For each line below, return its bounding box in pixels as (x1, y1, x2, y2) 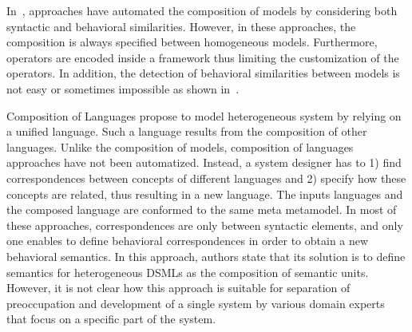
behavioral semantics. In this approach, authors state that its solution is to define (6, 247, 406, 264)
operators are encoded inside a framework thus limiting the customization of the (6, 49, 399, 65)
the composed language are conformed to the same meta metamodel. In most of (6, 201, 397, 218)
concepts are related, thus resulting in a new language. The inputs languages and (6, 185, 403, 202)
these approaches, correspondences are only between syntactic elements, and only (6, 216, 403, 233)
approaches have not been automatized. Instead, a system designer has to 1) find (6, 154, 402, 171)
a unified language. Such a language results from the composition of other (6, 123, 367, 140)
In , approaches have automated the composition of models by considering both (6, 2, 398, 18)
